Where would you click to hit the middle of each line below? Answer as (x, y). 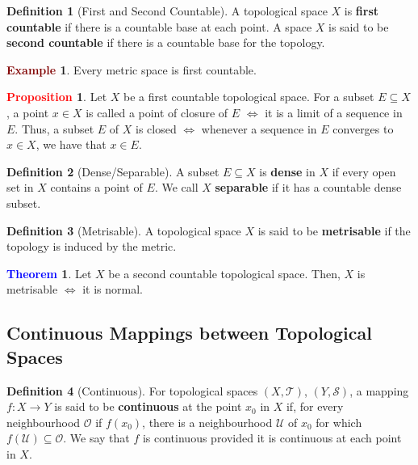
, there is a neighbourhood (207, 422)
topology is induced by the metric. (92, 246)
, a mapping (379, 390)
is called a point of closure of (157, 112)
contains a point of (96, 187)
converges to (363, 128)
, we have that (71, 144)
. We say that (96, 438)
